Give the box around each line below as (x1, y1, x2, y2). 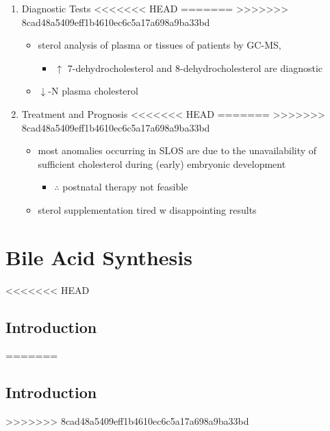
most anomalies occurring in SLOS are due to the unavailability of (38, 143, 317, 158)
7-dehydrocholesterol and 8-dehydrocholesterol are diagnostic (67, 60, 323, 75)
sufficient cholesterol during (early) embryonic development (38, 156, 286, 171)
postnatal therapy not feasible (62, 180, 188, 194)
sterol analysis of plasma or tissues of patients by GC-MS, (38, 38, 281, 52)
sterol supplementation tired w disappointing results (38, 202, 257, 217)
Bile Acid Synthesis (5, 243, 192, 271)
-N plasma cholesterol (48, 84, 138, 98)
